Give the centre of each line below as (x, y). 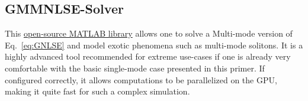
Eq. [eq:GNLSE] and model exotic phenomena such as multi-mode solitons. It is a (154, 45)
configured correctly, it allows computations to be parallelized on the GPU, (141, 79)
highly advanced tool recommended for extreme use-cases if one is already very (148, 56)
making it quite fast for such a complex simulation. (97, 91)
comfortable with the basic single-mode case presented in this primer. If (135, 68)
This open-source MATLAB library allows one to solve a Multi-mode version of (149, 33)
